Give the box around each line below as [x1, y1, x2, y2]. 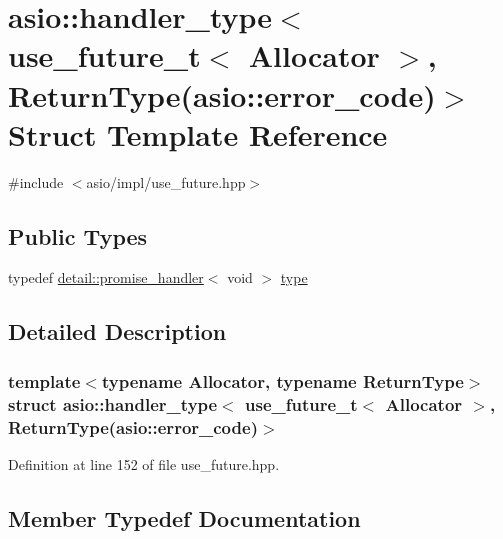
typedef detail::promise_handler [8, 267, 204, 288]
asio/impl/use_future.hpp [86, 171, 246, 192]
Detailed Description [8, 316, 227, 347]
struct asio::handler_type [8, 391, 218, 416]
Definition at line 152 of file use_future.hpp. [8, 453, 280, 474]
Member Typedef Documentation [8, 502, 361, 533]
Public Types [8, 220, 148, 251]
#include [8, 171, 64, 192]
